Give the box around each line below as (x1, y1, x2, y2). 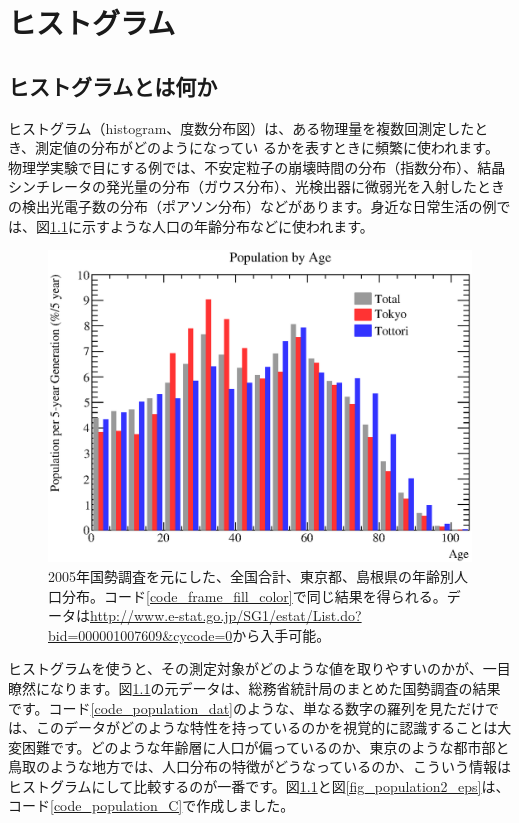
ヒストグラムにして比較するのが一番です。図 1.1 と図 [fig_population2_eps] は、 (8, 775, 510, 796)
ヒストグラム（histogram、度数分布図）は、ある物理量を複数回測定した (8, 117, 475, 138)
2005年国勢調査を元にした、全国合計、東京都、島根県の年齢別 (48, 565, 454, 586)
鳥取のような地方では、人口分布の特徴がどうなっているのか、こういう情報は (8, 756, 512, 777)
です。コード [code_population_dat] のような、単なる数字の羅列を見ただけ (8, 697, 485, 718)
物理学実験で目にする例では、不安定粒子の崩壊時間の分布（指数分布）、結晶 (8, 156, 506, 177)
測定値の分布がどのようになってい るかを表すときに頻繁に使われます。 (35, 137, 499, 158)
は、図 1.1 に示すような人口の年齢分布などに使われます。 (8, 215, 374, 236)
